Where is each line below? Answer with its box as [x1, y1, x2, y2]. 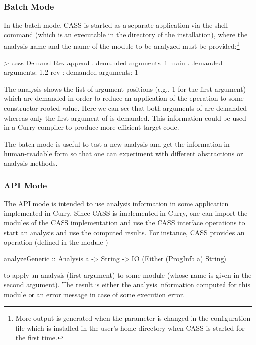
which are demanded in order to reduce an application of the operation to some [4, 93, 244, 103]
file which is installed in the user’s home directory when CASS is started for [15, 322, 245, 333]
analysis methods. [4, 158, 58, 168]
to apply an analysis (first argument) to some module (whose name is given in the [4, 270, 252, 280]
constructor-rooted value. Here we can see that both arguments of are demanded [4, 103, 247, 113]
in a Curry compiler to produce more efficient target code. [4, 122, 179, 132]
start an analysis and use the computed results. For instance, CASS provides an [4, 227, 245, 237]
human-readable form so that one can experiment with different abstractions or [4, 148, 243, 158]
